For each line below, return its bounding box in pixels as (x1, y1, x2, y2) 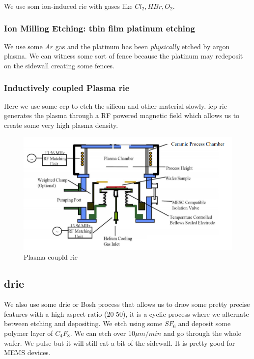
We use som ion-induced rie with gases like (4, 1, 133, 11)
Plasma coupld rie (24, 252, 78, 262)
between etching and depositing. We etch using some (4, 318, 163, 329)
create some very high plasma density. (4, 120, 118, 130)
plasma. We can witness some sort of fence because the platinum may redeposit (4, 51, 243, 61)
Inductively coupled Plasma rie (4, 81, 130, 93)
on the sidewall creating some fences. (4, 60, 115, 70)
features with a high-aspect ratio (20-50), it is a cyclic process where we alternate (4, 308, 249, 319)
